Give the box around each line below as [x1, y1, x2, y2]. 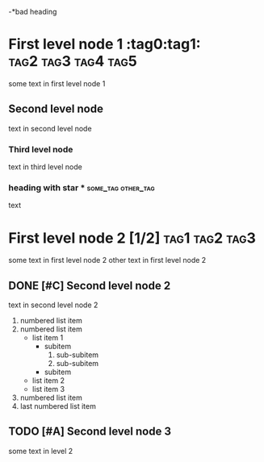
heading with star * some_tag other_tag [8, 181, 155, 193]
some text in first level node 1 [8, 78, 106, 88]
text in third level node [8, 162, 82, 172]
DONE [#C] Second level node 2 [8, 278, 171, 293]
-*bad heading [8, 7, 57, 16]
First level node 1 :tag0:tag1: [8, 35, 201, 53]
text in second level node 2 [8, 300, 98, 310]
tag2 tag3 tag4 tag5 [8, 52, 137, 71]
